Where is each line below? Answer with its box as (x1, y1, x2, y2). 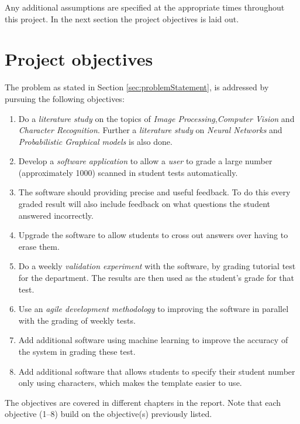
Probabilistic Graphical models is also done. (18, 135, 173, 147)
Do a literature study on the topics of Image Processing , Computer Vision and (18, 112, 295, 124)
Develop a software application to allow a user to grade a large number (18, 155, 273, 167)
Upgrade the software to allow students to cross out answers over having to (18, 229, 288, 241)
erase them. (18, 240, 60, 252)
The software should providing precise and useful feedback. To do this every (18, 186, 291, 198)
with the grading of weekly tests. (18, 314, 136, 326)
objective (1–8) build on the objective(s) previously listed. (5, 408, 212, 420)
